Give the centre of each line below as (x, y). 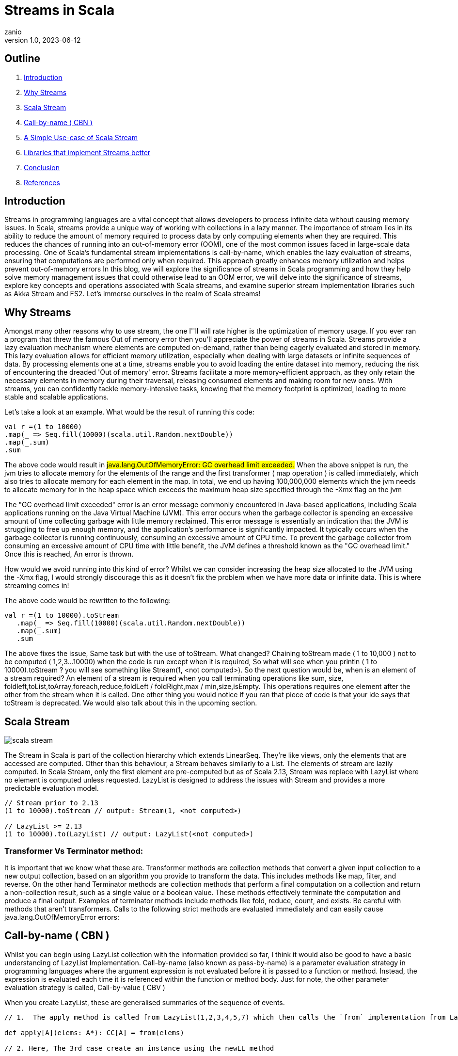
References (42, 182)
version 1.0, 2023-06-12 (43, 40)
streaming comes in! (37, 586)
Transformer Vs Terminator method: (74, 851)
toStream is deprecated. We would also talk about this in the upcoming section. (131, 703)
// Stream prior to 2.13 (51, 803)
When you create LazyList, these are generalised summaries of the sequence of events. (145, 1002)
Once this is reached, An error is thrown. (69, 554)
